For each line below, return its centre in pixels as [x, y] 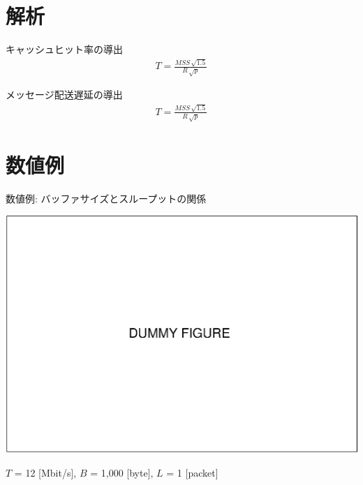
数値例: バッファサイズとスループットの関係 [106, 198]
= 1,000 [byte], [122, 473]
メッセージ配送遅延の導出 [64, 95]
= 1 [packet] [192, 473]
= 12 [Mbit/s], [45, 473]
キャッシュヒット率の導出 [64, 49]
